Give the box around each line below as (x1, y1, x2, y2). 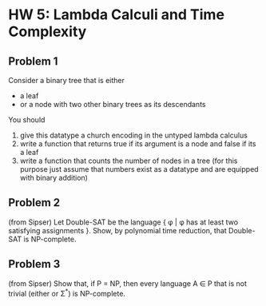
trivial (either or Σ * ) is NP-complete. (8, 287, 126, 298)
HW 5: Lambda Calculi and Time (8, 6, 225, 24)
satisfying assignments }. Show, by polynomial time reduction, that (8, 225, 228, 235)
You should (8, 115, 46, 125)
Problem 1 (8, 54, 58, 68)
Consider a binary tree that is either (8, 76, 125, 85)
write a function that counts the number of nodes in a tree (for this (19, 156, 238, 165)
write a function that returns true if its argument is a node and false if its (19, 139, 256, 149)
